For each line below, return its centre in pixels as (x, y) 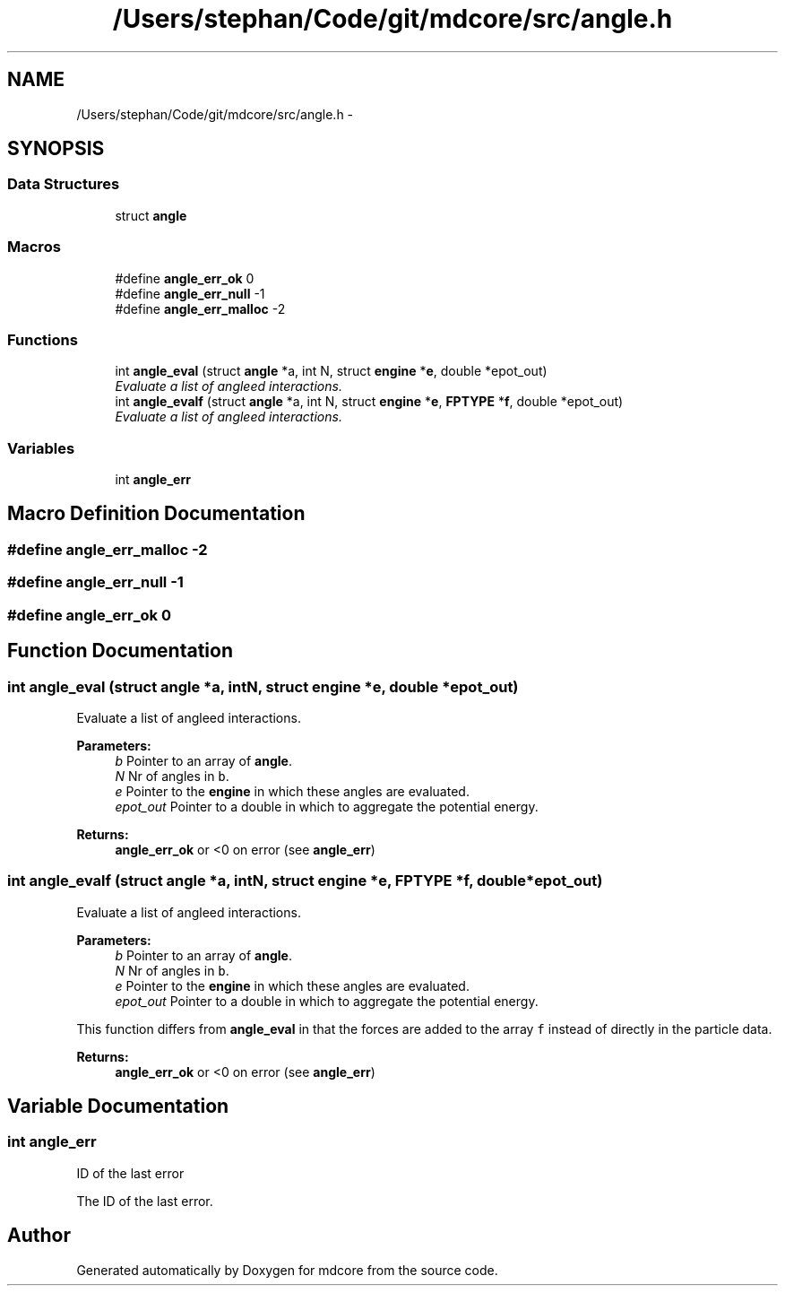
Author (39, 1236)
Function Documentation (120, 651)
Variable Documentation (118, 1106)
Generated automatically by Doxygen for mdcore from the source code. (287, 1270)
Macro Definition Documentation (156, 514)
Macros (34, 247)
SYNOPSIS (56, 149)
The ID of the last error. (145, 1201)
